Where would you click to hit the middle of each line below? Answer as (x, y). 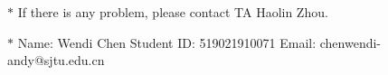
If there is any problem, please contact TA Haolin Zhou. (173, 12)
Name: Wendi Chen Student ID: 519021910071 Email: (167, 42)
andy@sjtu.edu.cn (56, 60)
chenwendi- (350, 42)
